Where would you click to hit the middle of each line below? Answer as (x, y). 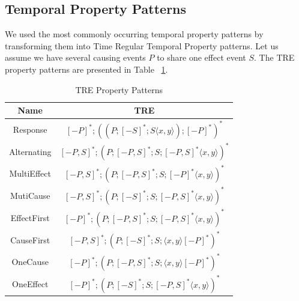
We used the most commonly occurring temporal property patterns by (134, 34)
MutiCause (30, 196)
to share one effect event (201, 57)
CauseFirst (30, 239)
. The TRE (274, 57)
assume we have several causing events (75, 57)
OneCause (30, 262)
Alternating (30, 151)
